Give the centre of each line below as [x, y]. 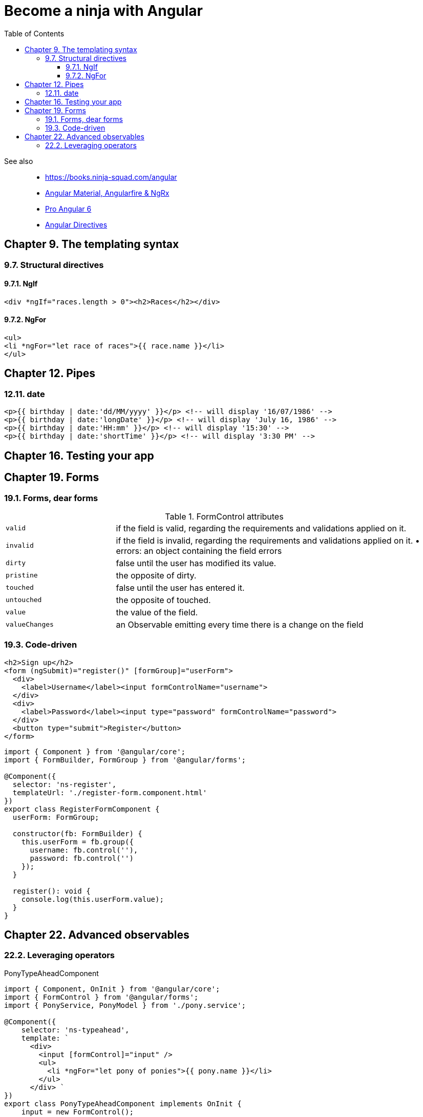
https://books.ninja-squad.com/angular [111, 177]
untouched [24, 600]
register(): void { [51, 891]
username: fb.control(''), [84, 850]
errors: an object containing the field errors [199, 551]
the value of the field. [157, 612]
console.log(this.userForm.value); [92, 899]
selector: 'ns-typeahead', [75, 1030]
